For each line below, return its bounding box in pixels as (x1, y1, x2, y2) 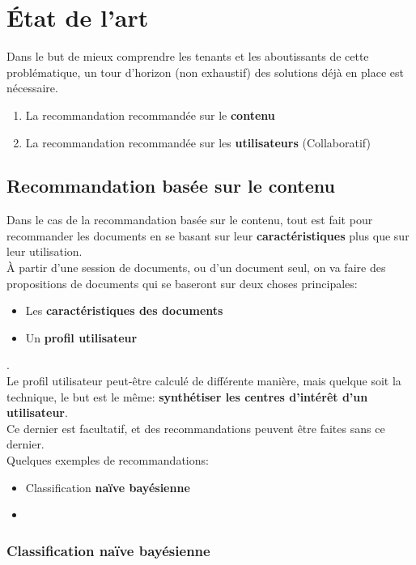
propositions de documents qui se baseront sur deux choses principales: (6, 274, 358, 291)
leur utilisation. (6, 243, 83, 260)
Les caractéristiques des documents (25, 302, 223, 319)
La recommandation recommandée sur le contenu (25, 106, 275, 123)
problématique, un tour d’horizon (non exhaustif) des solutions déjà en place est (6, 63, 404, 80)
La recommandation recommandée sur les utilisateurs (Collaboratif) (25, 134, 371, 151)
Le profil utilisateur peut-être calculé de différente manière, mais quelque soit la (6, 372, 401, 389)
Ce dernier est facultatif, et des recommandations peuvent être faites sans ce (6, 419, 385, 436)
